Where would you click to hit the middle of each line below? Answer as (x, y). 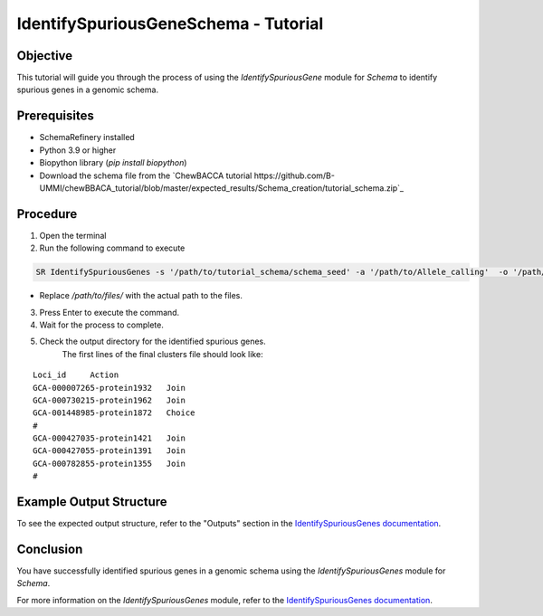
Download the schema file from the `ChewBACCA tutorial (146, 175)
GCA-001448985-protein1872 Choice (114, 413)
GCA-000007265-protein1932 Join (109, 388)
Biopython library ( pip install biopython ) (113, 163)
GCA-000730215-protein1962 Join (109, 400)
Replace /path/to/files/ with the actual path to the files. (141, 296)
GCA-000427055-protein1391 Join (109, 451)
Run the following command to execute (112, 248)
